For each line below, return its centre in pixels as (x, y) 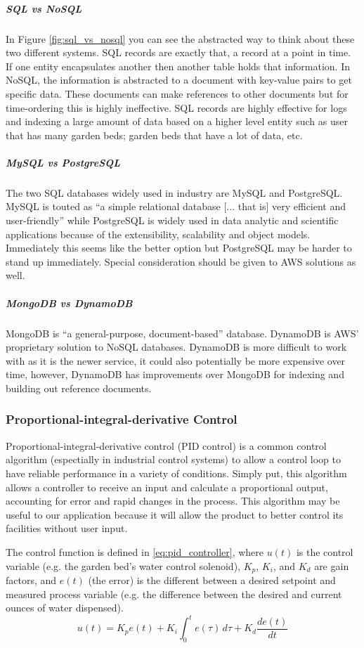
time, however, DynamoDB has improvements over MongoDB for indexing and (175, 374)
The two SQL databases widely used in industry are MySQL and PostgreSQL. (174, 192)
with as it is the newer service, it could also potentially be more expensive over (176, 360)
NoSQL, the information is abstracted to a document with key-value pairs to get (179, 80)
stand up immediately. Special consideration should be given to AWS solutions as (181, 261)
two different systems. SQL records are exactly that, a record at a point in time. (178, 52)
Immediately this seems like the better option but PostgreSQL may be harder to (179, 248)
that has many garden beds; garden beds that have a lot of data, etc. (154, 135)
